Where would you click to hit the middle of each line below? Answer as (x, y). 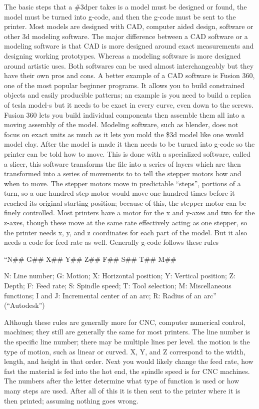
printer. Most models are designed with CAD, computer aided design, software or (129, 26)
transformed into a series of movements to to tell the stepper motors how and (123, 173)
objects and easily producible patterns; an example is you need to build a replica (127, 95)
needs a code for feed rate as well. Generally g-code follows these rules (111, 242)
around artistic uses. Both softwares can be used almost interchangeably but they (129, 65)
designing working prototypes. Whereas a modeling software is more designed (122, 55)
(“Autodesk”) (24, 305)
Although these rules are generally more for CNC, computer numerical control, (125, 322)
